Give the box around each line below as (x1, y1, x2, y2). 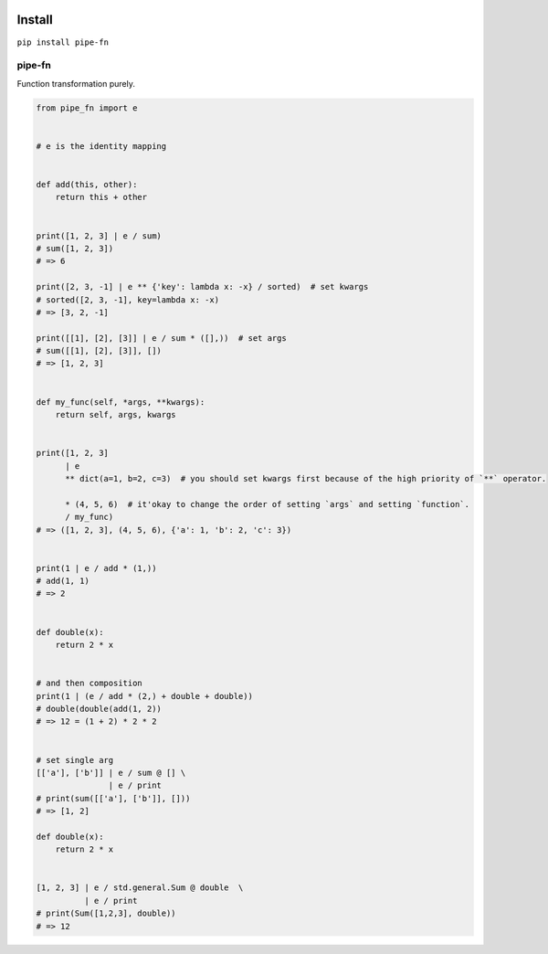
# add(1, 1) (36, 576, 90, 587)
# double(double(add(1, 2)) (36, 704, 162, 714)
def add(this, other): (36, 179, 138, 189)
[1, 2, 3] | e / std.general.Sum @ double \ (36, 883, 244, 893)
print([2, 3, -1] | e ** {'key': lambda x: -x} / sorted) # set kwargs (36, 281, 369, 292)
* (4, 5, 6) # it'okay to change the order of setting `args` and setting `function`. (65, 499, 470, 509)
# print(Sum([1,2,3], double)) (36, 908, 177, 918)
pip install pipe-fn (16, 37, 110, 48)
